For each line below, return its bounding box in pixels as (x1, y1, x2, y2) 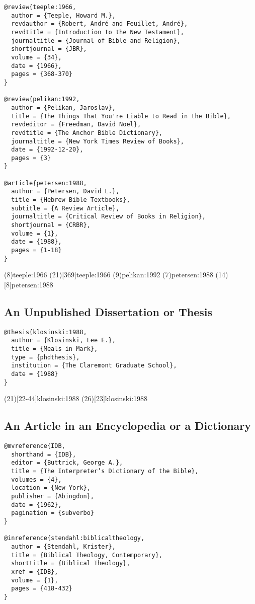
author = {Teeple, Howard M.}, (11, 12, 116, 19)
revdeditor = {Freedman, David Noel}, (11, 121, 141, 128)
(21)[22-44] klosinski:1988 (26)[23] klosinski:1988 (4, 393, 148, 404)
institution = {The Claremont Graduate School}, (11, 362, 177, 369)
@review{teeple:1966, (4, 4, 76, 11)
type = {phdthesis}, (11, 353, 80, 361)
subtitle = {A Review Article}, (11, 204, 120, 212)
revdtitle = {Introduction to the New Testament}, (11, 28, 184, 36)
